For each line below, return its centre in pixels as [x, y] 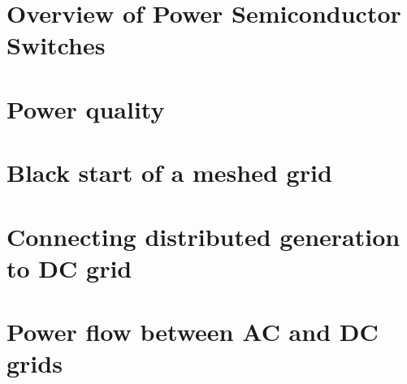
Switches [56, 45]
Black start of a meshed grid [169, 173]
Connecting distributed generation [203, 236]
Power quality [86, 108]
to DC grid [69, 268]
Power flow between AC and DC [193, 332]
